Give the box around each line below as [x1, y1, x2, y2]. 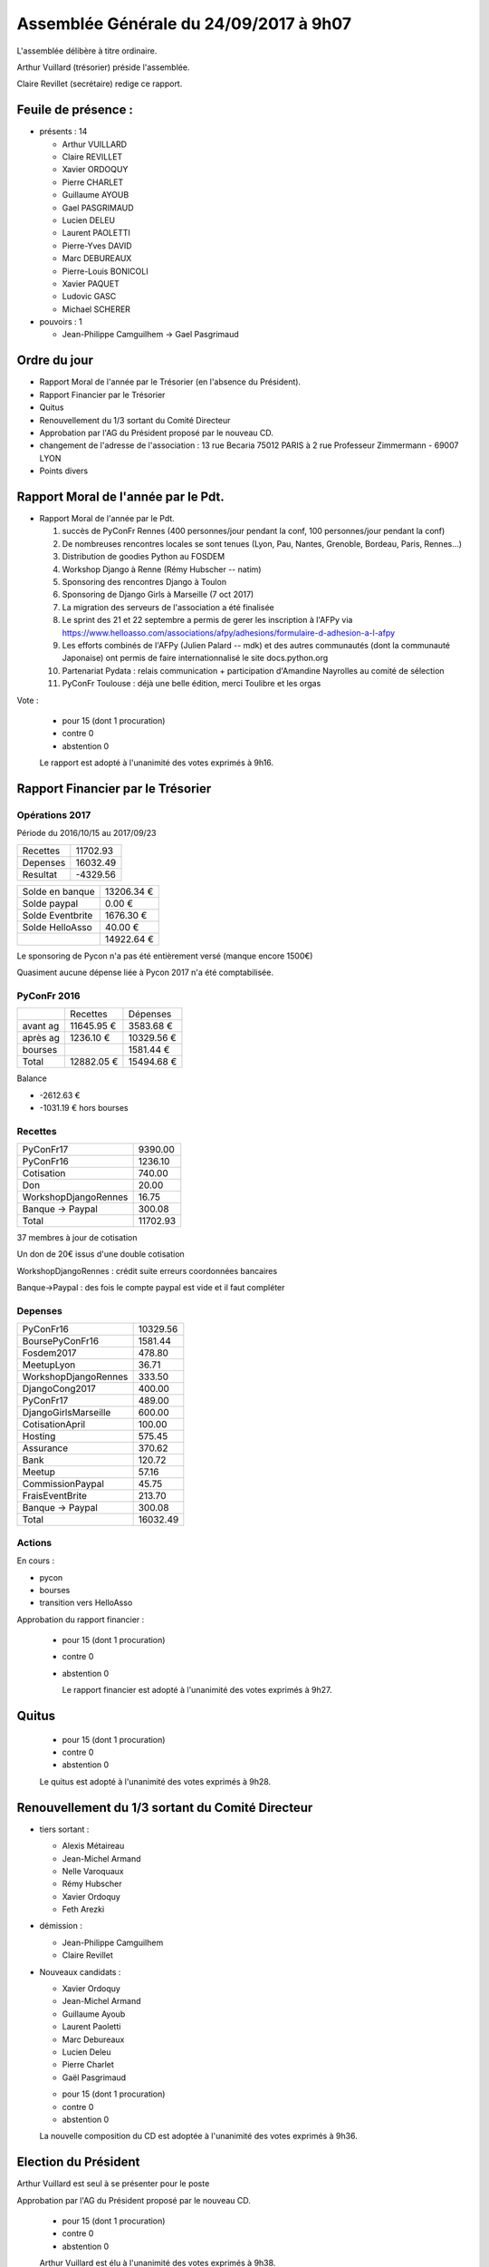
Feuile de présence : [16, 102, 133, 118]
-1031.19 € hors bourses [39, 1102, 129, 1113]
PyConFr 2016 [16, 989, 81, 1002]
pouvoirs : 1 [39, 316, 82, 327]
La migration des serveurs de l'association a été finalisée [62, 601, 275, 612]
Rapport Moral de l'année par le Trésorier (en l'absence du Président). [39, 376, 302, 387]
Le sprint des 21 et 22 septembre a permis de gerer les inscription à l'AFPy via [62, 615, 353, 626]
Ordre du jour [16, 353, 94, 368]
